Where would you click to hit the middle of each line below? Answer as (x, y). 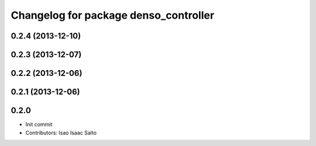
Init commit (39, 124)
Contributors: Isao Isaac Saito (61, 133)
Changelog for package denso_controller (113, 15)
